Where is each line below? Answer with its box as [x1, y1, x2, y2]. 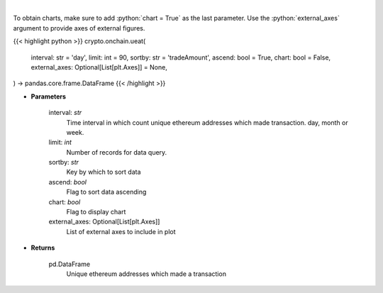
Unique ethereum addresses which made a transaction [66, 270, 227, 278]
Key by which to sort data [66, 167, 141, 177]
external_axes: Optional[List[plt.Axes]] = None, [30, 62, 168, 71]
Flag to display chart [66, 208, 126, 216]
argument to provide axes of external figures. [13, 23, 145, 32]
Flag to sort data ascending [66, 188, 147, 197]
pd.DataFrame [48, 260, 91, 268]
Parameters [30, 92, 67, 101]
